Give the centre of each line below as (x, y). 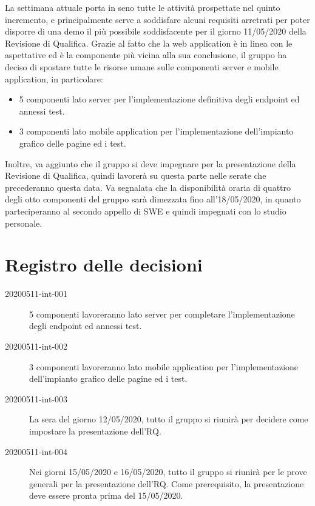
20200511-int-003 (36, 398)
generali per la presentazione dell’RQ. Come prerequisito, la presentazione (167, 483)
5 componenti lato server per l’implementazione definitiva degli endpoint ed (159, 99)
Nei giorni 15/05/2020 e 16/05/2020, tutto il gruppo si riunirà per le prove (168, 472)
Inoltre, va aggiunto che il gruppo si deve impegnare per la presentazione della (151, 163)
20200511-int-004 (36, 451)
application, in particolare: (54, 78)
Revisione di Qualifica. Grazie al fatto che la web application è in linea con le (149, 43)
